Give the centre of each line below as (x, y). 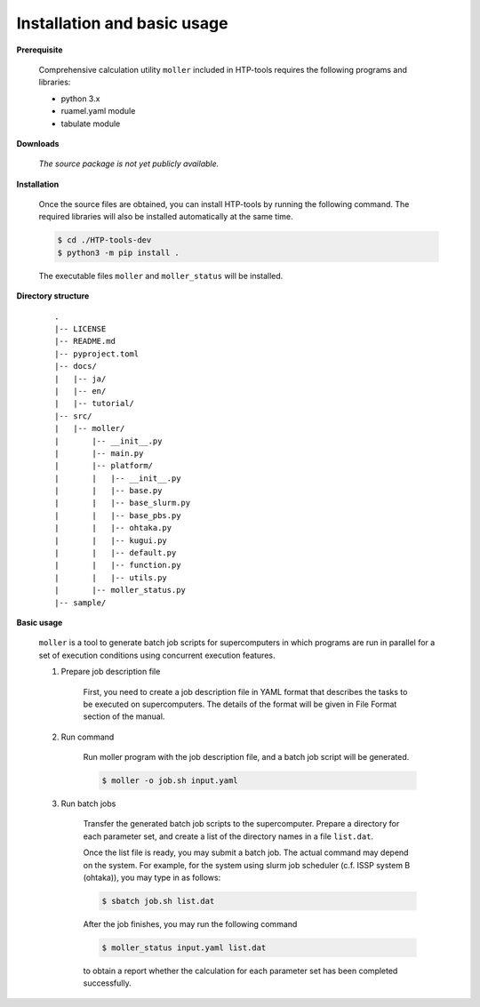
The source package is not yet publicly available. (129, 164)
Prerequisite (40, 50)
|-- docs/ (76, 366)
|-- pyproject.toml (97, 354)
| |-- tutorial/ (95, 404)
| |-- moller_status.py (120, 590)
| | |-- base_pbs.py (118, 515)
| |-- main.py (99, 453)
